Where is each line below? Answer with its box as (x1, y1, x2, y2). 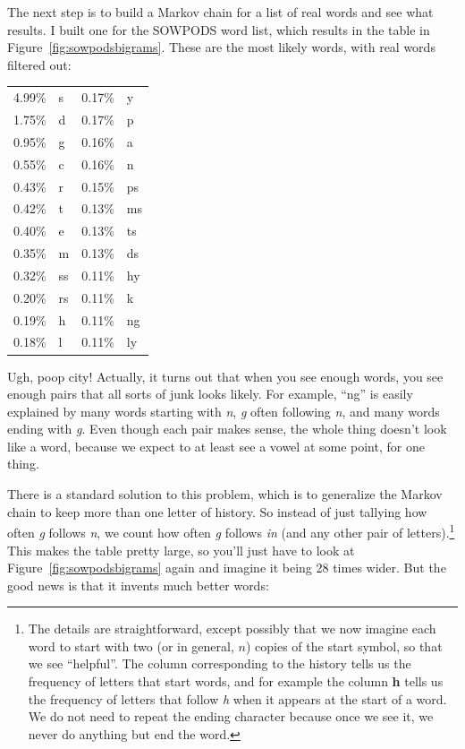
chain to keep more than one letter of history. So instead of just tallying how (7, 502, 427, 521)
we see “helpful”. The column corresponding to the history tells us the (28, 654, 411, 673)
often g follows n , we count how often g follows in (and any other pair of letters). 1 (7, 521, 455, 541)
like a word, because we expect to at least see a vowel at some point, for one (7, 436, 425, 455)
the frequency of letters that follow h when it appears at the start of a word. (28, 689, 447, 708)
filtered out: (7, 55, 72, 73)
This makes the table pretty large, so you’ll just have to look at (7, 540, 355, 559)
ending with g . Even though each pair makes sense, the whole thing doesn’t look (7, 419, 447, 438)
